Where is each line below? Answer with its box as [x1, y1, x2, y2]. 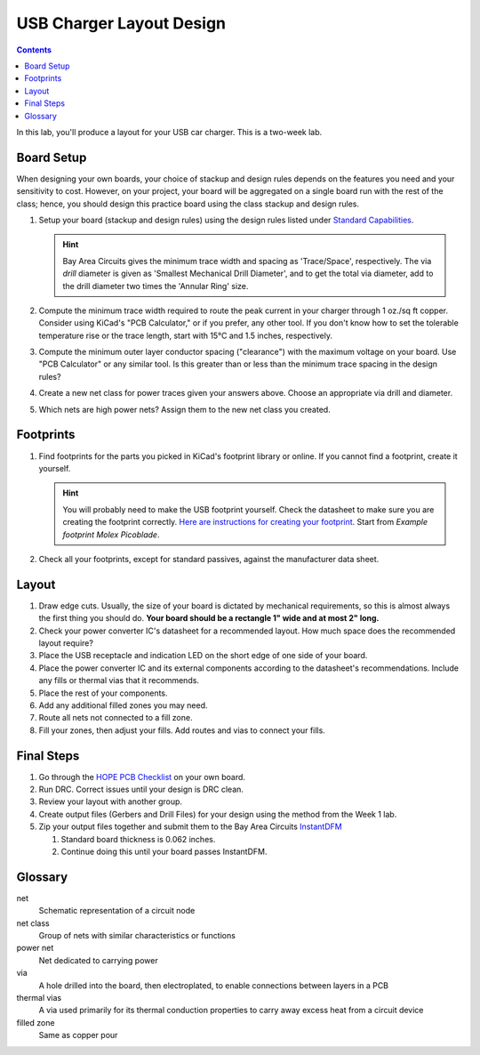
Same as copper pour [38, 1030, 118, 1041]
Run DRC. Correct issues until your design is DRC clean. [38, 784, 244, 795]
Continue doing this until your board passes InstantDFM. [60, 846, 268, 857]
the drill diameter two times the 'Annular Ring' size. [62, 280, 249, 291]
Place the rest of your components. [38, 688, 168, 698]
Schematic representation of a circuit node [38, 906, 196, 916]
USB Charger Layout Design [16, 13, 227, 33]
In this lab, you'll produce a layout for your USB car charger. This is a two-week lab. [16, 126, 323, 137]
